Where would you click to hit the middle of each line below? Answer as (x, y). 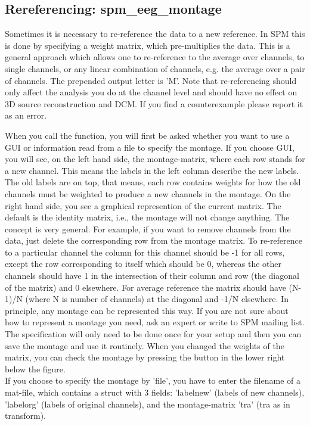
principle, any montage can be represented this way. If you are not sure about (147, 310)
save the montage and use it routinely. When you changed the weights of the (145, 345)
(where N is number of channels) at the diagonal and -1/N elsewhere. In (157, 299)
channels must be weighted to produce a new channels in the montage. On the (148, 193)
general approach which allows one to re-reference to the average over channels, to (155, 57)
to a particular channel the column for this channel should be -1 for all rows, (145, 252)
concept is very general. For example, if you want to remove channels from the (148, 228)
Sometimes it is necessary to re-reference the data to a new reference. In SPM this (155, 34)
